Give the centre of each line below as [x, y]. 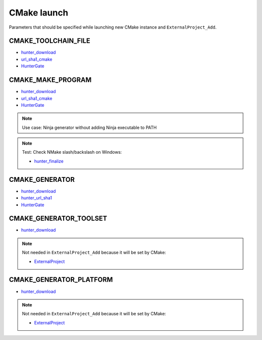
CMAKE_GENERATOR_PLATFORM [61, 280]
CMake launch [39, 13]
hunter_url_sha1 [37, 198]
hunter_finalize [49, 161]
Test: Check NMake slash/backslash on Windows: [72, 152]
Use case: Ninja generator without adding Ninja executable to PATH [90, 127]
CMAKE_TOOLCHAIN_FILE [50, 41]
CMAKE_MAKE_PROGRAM [50, 80]
